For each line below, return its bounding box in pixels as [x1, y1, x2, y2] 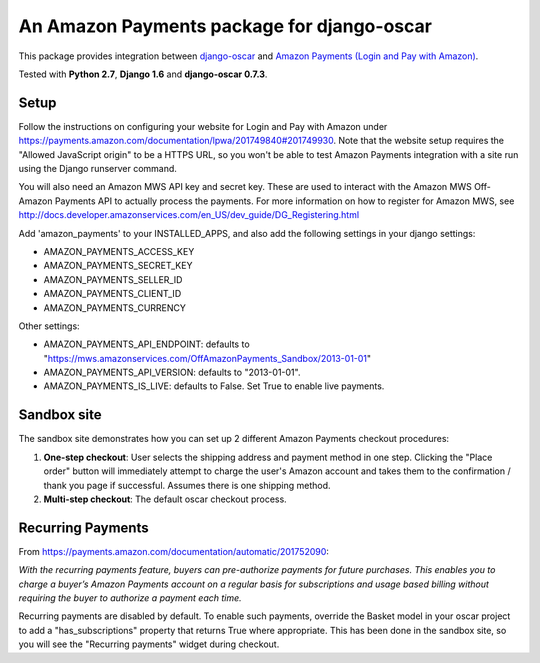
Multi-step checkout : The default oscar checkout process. [43, 493, 287, 505]
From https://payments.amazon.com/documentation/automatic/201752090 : [18, 545, 330, 557]
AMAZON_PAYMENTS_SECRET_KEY [43, 260, 193, 272]
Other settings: [18, 320, 80, 332]
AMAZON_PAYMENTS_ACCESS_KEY [43, 245, 195, 257]
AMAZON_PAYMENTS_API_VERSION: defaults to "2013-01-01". [43, 366, 301, 379]
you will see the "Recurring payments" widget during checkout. [18, 638, 280, 650]
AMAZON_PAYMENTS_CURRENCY [43, 301, 187, 314]
